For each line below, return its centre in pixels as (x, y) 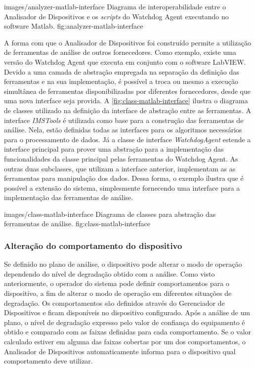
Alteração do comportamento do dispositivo (93, 245)
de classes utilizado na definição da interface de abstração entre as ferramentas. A (127, 110)
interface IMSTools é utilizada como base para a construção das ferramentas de (124, 120)
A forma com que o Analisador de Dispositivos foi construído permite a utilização (128, 42)
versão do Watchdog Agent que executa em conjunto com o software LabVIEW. (125, 61)
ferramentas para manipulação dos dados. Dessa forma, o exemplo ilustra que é (124, 178)
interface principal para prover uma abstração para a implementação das (114, 149)
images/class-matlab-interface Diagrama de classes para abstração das (110, 214)
